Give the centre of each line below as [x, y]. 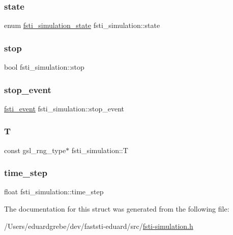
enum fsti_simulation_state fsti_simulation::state [82, 25]
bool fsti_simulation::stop [44, 67]
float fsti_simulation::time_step [54, 192]
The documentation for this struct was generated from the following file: [117, 209]
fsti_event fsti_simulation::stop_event [64, 108]
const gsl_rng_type [35, 150]
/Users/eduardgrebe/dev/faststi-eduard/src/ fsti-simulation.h [99, 226]
